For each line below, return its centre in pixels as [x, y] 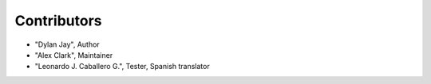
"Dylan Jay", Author [67, 44]
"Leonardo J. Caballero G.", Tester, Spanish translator [123, 67]
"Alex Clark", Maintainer [74, 55]
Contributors [59, 21]
